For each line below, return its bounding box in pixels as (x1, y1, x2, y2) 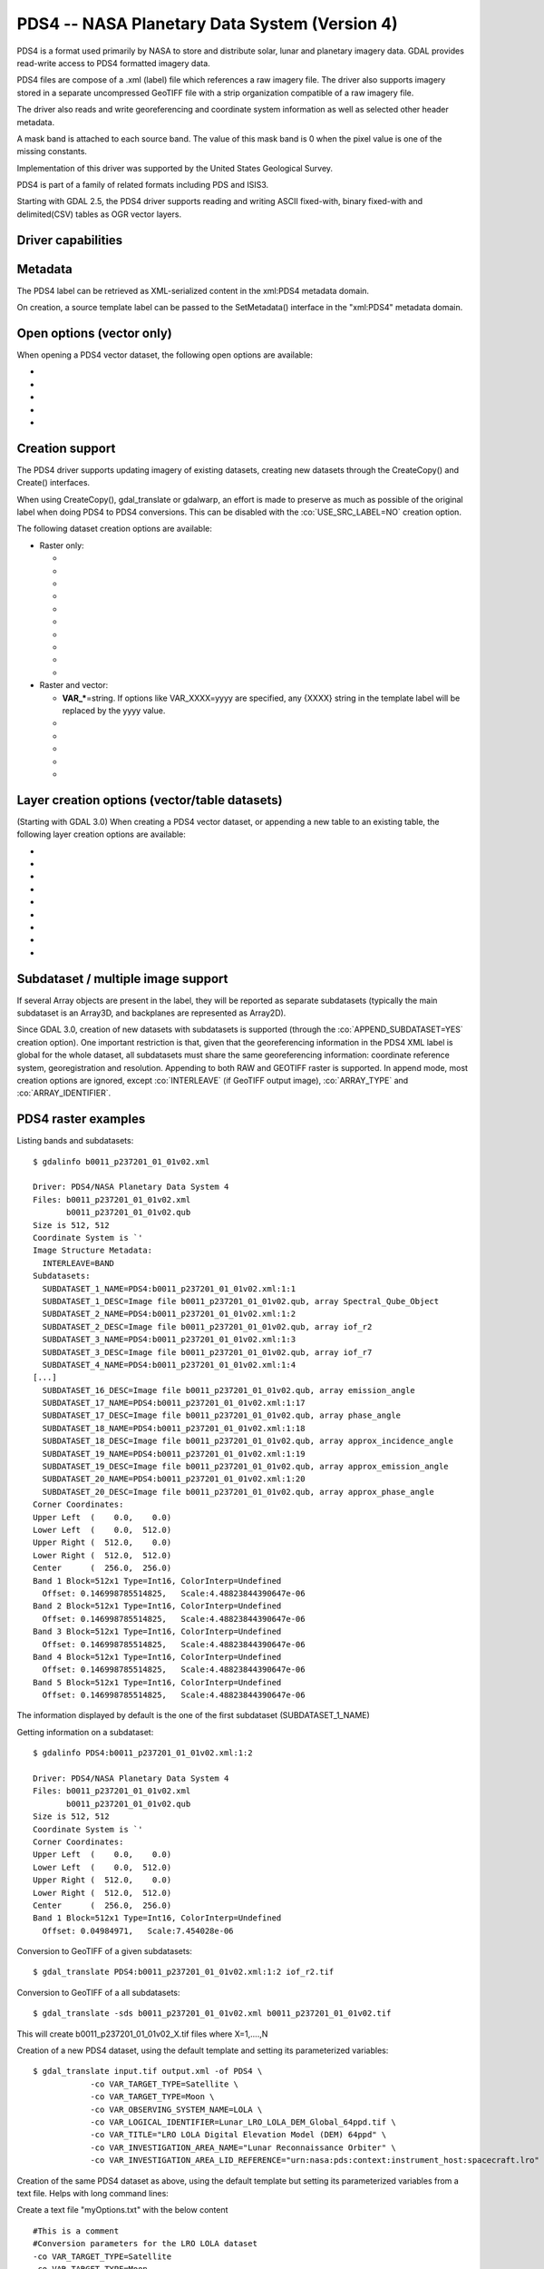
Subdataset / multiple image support (16, 971, 228, 987)
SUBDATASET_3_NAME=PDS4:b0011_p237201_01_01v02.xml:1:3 (42, 1334, 296, 1345)
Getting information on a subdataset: (16, 1726, 154, 1737)
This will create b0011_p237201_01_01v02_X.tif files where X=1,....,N (16, 2028, 268, 2039)
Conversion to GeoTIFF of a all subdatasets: (16, 1987, 180, 1998)
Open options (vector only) (16, 325, 172, 340)
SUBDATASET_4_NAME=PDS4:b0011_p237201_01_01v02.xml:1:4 (42, 1360, 296, 1370)
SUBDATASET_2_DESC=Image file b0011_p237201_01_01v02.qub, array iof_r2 (42, 1321, 373, 1331)
